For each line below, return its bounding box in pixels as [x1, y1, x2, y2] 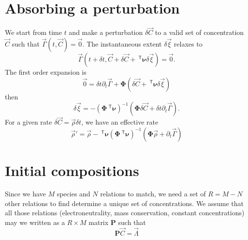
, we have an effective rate [81, 117, 159, 127]
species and [57, 189, 90, 199]
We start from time [5, 27, 62, 37]
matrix [88, 217, 109, 227]
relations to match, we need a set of [100, 189, 206, 199]
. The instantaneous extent [82, 38, 162, 48]
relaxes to [174, 38, 203, 48]
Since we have [5, 189, 46, 199]
